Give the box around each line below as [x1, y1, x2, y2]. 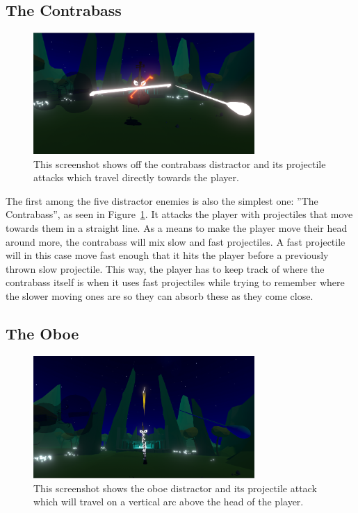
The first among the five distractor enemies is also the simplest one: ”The [6, 193, 318, 208]
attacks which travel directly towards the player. [33, 170, 239, 185]
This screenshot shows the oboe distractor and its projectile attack [33, 480, 317, 495]
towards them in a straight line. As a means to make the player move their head [6, 221, 348, 235]
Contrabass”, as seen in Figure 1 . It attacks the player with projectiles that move [6, 207, 353, 221]
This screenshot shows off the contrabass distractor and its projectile [33, 156, 326, 171]
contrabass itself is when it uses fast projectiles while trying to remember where [6, 275, 345, 289]
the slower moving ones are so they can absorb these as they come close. [6, 288, 314, 303]
